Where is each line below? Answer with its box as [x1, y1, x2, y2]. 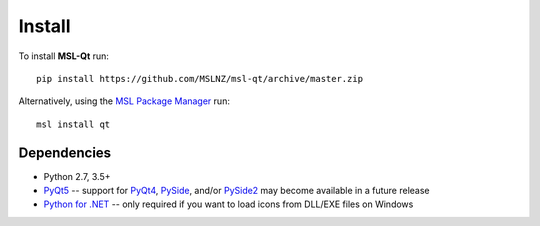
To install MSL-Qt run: [18, 50, 110, 62]
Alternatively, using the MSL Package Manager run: [18, 95, 230, 107]
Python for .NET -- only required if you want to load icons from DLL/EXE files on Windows [43, 198, 414, 210]
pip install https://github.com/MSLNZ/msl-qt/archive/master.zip [36, 73, 364, 84]
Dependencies [18, 144, 112, 161]
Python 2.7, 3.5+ [43, 170, 111, 182]
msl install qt [36, 118, 111, 130]
